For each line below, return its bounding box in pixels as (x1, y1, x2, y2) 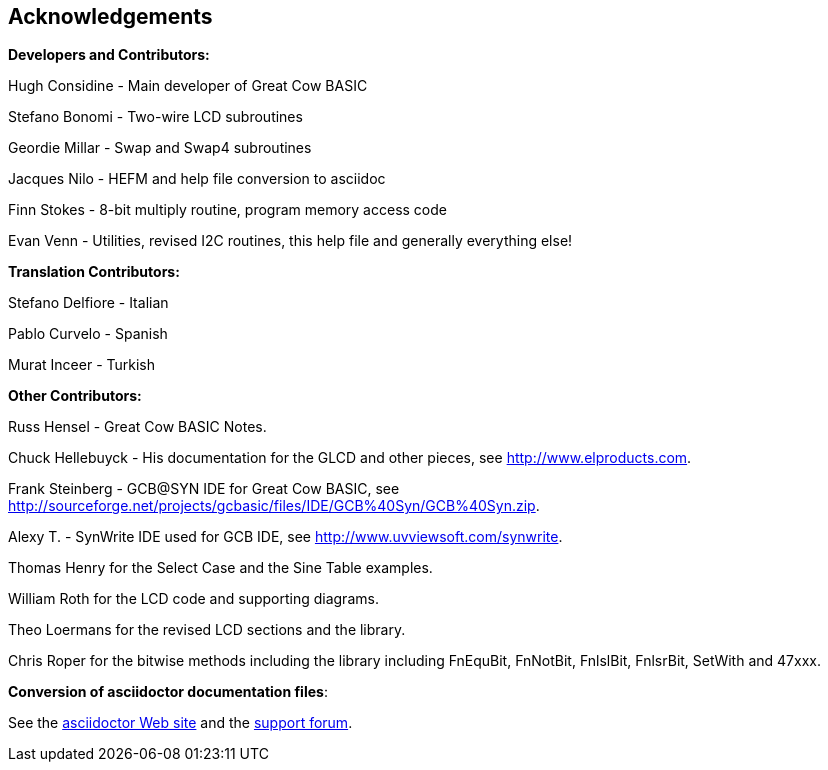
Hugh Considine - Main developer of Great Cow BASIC (8, 77, 368, 95)
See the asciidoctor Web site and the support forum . (8, 714, 353, 732)
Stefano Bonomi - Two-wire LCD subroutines (8, 108, 303, 126)
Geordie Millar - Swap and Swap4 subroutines (8, 139, 312, 157)
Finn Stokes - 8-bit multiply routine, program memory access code (8, 201, 447, 219)
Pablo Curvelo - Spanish (8, 325, 168, 343)
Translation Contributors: (8, 263, 180, 281)
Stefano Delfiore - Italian (8, 294, 169, 312)
